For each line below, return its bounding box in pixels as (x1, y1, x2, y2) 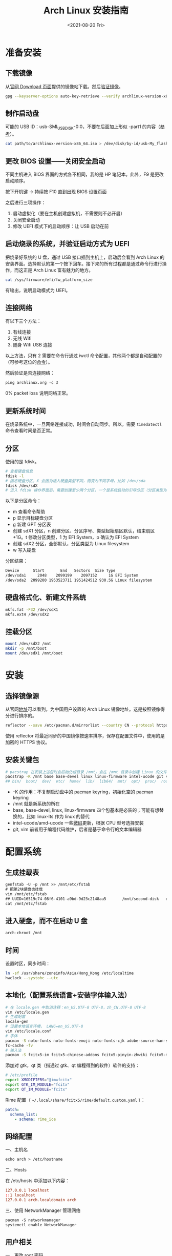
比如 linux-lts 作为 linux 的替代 (26, 813, 90, 820)
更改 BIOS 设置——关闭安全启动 (5, 157, 105, 166)
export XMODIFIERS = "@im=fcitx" (5, 1077, 72, 1083)
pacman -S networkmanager (5, 1218, 60, 1223)
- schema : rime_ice (14, 1117, 56, 1122)
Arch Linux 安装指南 (43, 5, 129, 16)
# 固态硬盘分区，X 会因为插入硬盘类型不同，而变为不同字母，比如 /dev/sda (5, 478, 146, 483)
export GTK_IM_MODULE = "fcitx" (5, 1082, 70, 1087)
